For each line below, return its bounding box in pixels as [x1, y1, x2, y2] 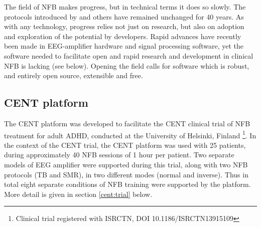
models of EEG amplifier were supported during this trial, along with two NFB [4, 159, 248, 169]
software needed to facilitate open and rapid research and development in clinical [4, 50, 253, 61]
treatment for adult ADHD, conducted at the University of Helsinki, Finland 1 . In [4, 128, 256, 140]
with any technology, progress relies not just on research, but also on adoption [4, 21, 244, 32]
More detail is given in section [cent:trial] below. [4, 188, 153, 199]
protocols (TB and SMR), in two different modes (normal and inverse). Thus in [4, 169, 248, 179]
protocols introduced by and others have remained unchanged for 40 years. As [4, 11, 244, 22]
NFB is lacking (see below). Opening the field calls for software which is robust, [4, 60, 249, 71]
